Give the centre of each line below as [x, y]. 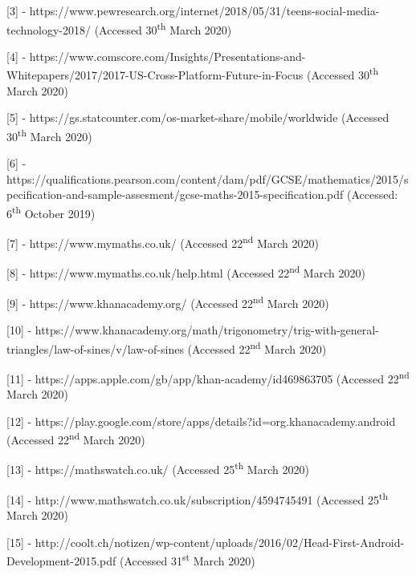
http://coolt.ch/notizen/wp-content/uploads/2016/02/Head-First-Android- [220, 542]
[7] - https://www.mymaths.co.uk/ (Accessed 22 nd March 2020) [163, 242]
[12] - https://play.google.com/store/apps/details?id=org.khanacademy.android [201, 421]
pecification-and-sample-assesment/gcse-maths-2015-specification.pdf [175, 194]
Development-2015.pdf [61, 560]
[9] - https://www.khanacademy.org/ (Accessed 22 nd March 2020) [168, 302]
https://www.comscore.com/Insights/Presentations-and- [167, 56]
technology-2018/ [49, 29]
